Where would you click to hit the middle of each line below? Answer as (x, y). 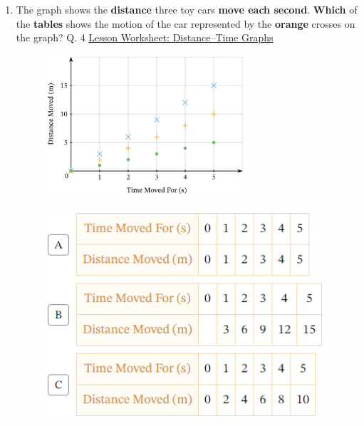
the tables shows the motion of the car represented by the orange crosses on (186, 23)
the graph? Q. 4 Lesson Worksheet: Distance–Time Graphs (145, 37)
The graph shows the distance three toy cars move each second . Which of (187, 9)
